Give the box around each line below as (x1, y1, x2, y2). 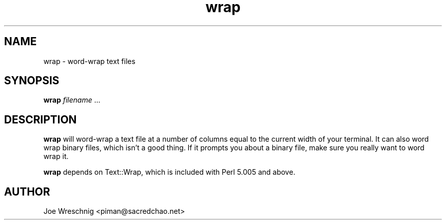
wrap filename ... (43, 95, 101, 105)
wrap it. (43, 152, 69, 161)
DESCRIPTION (4, 113, 77, 126)
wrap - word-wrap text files (43, 56, 135, 66)
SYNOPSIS (4, 74, 60, 87)
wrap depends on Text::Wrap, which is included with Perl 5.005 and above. (43, 168, 295, 177)
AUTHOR (4, 185, 50, 198)
